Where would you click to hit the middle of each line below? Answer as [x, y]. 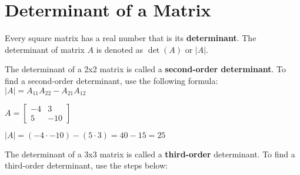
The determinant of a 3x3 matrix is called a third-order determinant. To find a [150, 154]
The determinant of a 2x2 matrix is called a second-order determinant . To [146, 69]
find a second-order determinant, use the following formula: [111, 80]
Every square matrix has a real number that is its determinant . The [131, 38]
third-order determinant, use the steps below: [86, 165]
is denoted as [120, 49]
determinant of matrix [45, 49]
